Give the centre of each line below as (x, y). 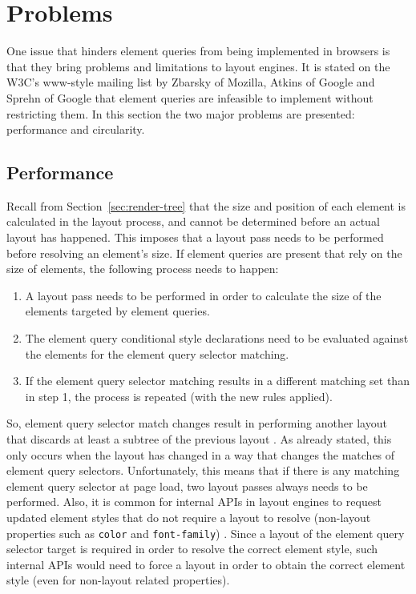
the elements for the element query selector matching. (157, 353)
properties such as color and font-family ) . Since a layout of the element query (206, 533)
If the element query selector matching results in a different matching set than (217, 381)
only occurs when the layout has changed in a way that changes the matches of (201, 454)
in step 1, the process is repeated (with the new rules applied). (179, 396)
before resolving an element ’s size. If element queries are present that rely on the (204, 253)
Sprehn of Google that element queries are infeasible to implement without (190, 97)
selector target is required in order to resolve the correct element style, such (192, 549)
